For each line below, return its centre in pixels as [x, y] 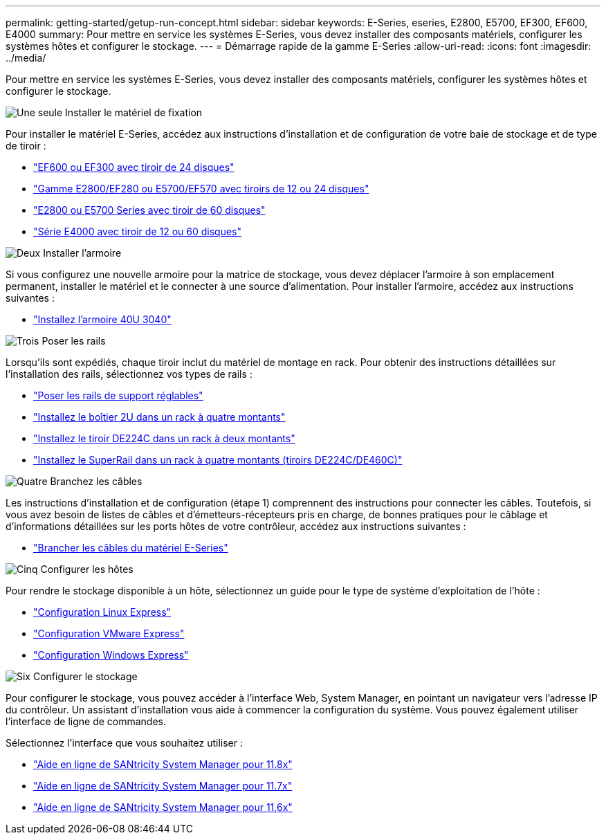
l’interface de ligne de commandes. [86, 721]
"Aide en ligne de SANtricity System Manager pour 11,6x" [163, 807]
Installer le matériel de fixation [134, 112]
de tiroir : [26, 146]
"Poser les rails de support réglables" [118, 395]
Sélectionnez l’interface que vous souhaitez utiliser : [124, 743]
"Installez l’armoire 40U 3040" [102, 319]
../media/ [26, 58]
